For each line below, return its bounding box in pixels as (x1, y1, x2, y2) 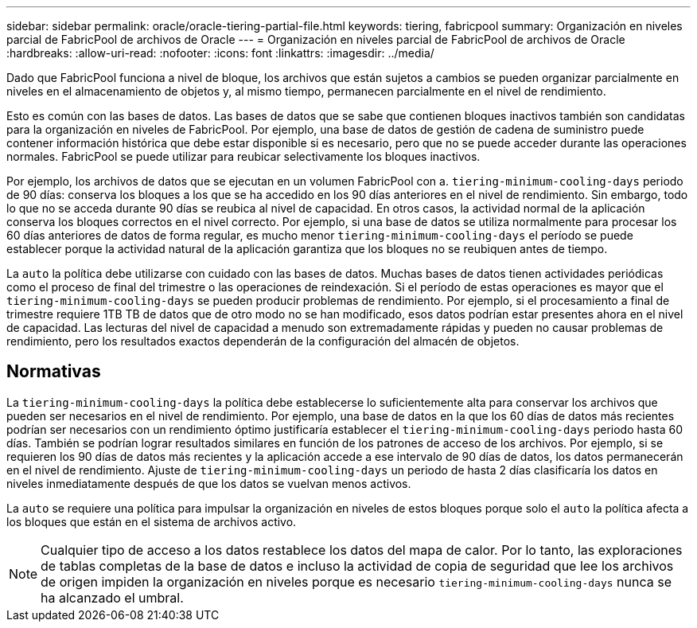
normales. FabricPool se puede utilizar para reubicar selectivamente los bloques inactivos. (6, 150, 481, 163)
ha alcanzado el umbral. (41, 589, 184, 606)
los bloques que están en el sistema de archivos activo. (6, 514, 297, 529)
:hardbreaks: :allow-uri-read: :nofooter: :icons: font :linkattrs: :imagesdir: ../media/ (6, 46, 434, 60)
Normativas (6, 361, 101, 382)
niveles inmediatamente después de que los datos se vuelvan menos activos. (6, 476, 411, 490)
